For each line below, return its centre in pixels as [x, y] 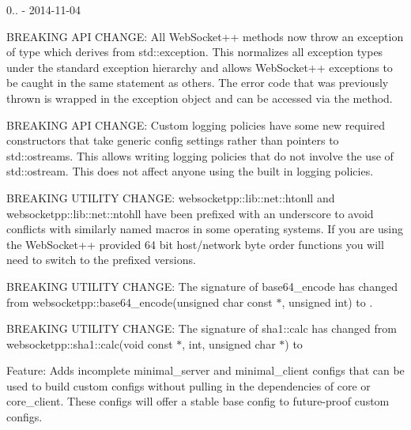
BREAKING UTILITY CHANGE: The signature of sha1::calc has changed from [202, 328]
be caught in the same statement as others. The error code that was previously [198, 83]
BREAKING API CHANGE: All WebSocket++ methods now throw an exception [205, 36]
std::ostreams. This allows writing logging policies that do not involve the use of [200, 155]
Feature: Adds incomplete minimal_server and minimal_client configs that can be [205, 370]
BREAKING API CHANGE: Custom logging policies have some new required [196, 124]
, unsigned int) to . [327, 302]
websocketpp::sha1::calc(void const [90, 343]
